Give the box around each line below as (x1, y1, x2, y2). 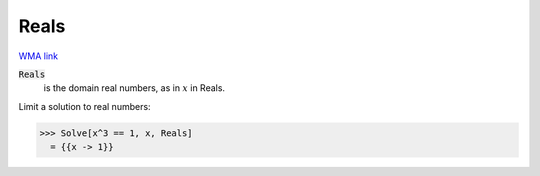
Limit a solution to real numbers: (18, 100, 151, 112)
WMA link (18, 50, 59, 62)
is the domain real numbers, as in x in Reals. (43, 82, 225, 94)
